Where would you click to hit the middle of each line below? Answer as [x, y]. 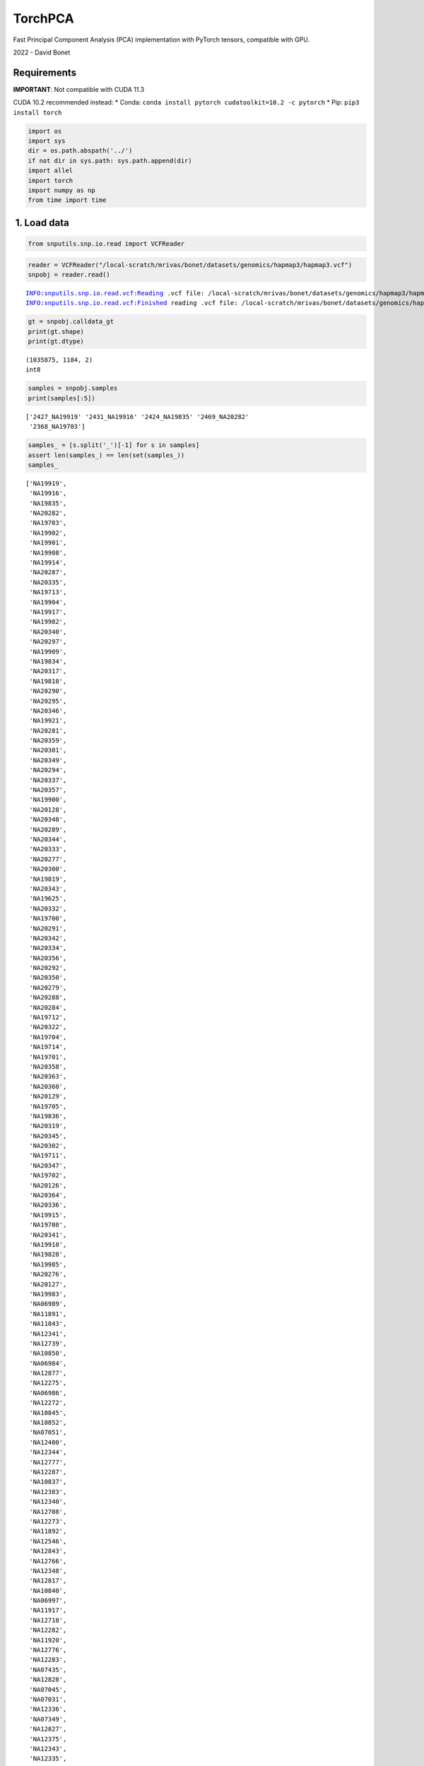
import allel [51, 171]
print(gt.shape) [56, 331]
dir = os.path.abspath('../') [80, 151]
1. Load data [42, 223]
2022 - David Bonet [42, 52]
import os [45, 131]
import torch [51, 180]
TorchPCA [43, 18]
